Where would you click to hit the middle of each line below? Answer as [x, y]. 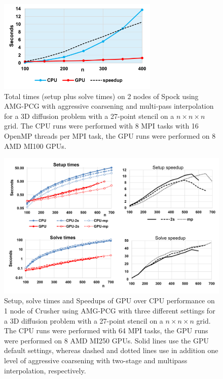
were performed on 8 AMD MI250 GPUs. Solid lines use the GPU [107, 340]
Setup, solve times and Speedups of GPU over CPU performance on [109, 301]
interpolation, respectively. [45, 370]
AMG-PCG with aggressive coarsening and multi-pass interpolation [109, 106]
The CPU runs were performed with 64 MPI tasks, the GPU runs [106, 330]
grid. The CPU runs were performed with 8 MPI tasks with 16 [101, 126]
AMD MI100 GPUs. [35, 146]
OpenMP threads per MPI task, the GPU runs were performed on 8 [110, 136]
